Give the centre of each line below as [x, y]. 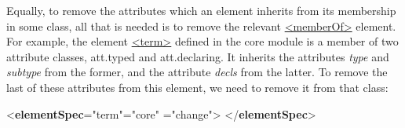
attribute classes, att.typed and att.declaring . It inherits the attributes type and [198, 56]
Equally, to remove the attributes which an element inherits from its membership [201, 10]
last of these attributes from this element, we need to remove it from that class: [197, 87]
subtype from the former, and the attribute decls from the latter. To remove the [197, 72]
